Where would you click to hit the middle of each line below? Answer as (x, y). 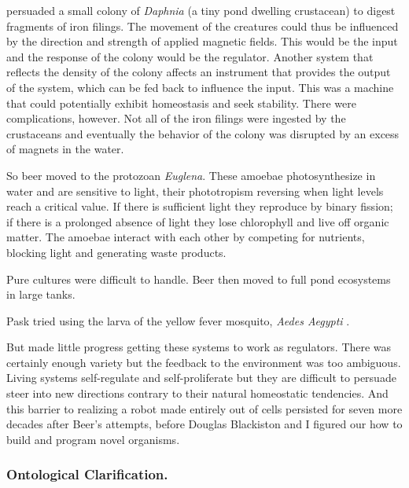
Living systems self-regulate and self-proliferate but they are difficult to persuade (201, 378)
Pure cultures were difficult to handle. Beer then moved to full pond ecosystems (199, 279)
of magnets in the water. (65, 149)
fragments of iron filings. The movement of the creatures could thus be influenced (203, 26)
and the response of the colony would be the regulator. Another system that (190, 56)
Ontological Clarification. (87, 474)
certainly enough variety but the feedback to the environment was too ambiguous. (204, 362)
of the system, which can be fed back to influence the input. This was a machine (200, 87)
